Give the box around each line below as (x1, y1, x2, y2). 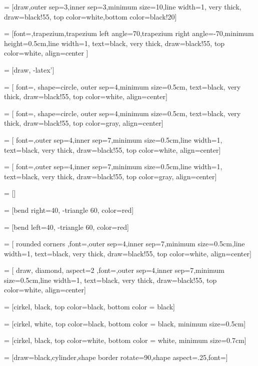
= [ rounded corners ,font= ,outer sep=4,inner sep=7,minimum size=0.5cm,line (4, 238, 245, 249)
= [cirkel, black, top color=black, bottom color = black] (4, 301, 175, 312)
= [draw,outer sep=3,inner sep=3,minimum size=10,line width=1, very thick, (4, 2, 241, 12)
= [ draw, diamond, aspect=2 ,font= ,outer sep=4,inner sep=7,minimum (4, 265, 224, 275)
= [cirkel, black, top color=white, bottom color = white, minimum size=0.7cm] (4, 335, 246, 345)
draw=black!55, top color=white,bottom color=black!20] (4, 11, 177, 22)
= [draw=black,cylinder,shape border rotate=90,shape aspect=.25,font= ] (4, 351, 228, 362)
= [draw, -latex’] (4, 64, 54, 75)
